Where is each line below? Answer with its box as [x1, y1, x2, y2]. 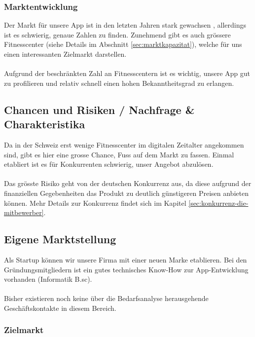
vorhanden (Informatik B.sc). [4, 274, 92, 284]
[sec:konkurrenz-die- [188, 197, 249, 208]
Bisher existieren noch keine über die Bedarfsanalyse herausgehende [4, 293, 209, 303]
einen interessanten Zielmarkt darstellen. [4, 49, 127, 59]
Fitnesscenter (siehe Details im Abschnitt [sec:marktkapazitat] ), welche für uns [4, 39, 242, 49]
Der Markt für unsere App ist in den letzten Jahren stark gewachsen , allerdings [4, 20, 247, 30]
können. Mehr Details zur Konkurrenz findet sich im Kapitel [4, 197, 186, 208]
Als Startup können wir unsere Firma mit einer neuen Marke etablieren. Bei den [4, 254, 247, 264]
